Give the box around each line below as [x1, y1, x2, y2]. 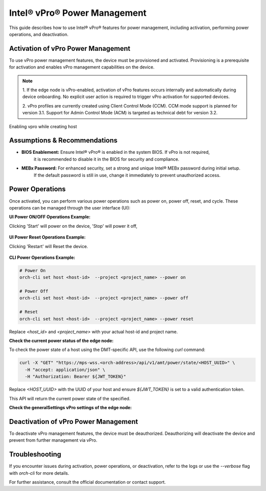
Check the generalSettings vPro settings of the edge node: [9, 404, 132, 410]
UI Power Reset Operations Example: [9, 234, 86, 240]
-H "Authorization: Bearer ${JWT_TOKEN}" [25, 374, 127, 380]
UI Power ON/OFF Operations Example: [9, 214, 91, 220]
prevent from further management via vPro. [9, 437, 98, 443]
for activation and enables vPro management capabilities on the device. [9, 64, 155, 70]
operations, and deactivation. [9, 31, 68, 37]
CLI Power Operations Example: [9, 254, 76, 260]
